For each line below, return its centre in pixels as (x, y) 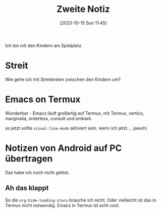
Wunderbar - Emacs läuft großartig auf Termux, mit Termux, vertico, (75, 113)
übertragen (29, 159)
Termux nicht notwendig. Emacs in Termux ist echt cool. (62, 205)
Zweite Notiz (83, 9)
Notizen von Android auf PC (64, 148)
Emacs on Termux (43, 100)
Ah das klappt (27, 188)
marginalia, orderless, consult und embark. (49, 118)
